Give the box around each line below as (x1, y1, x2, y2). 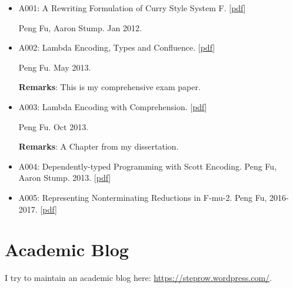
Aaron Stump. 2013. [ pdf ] (18, 171, 111, 184)
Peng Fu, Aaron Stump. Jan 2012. (18, 21, 142, 34)
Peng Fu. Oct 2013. (18, 120, 89, 133)
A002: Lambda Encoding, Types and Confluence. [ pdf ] (18, 41, 215, 54)
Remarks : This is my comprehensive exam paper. (18, 81, 201, 93)
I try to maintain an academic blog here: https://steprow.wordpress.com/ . (5, 272, 272, 284)
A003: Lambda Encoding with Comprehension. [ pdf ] (18, 100, 207, 112)
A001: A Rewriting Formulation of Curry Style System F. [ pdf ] (18, 2, 246, 14)
